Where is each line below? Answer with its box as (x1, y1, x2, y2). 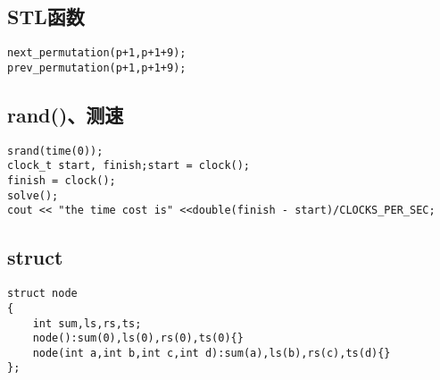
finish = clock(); (7, 174, 116, 188)
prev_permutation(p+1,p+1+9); (7, 61, 187, 74)
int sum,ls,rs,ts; (32, 317, 142, 330)
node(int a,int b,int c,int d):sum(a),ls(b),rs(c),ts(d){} (32, 346, 391, 359)
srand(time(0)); (7, 144, 104, 157)
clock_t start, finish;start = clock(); (7, 159, 251, 173)
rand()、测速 (7, 100, 124, 128)
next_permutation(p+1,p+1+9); (7, 46, 187, 60)
